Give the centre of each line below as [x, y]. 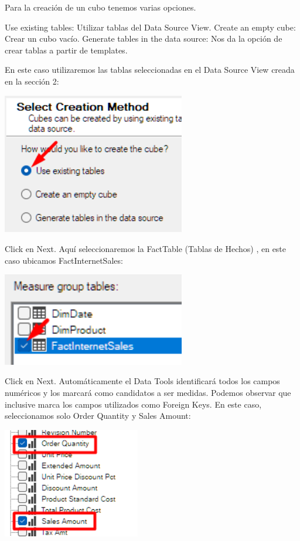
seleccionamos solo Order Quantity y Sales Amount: [98, 416]
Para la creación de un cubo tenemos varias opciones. [100, 7]
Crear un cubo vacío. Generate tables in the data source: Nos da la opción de [144, 38]
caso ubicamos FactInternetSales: [64, 260]
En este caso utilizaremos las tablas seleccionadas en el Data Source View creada [150, 70]
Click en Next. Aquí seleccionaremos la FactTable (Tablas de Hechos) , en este [146, 248]
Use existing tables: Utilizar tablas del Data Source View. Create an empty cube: [150, 27]
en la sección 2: [32, 81]
